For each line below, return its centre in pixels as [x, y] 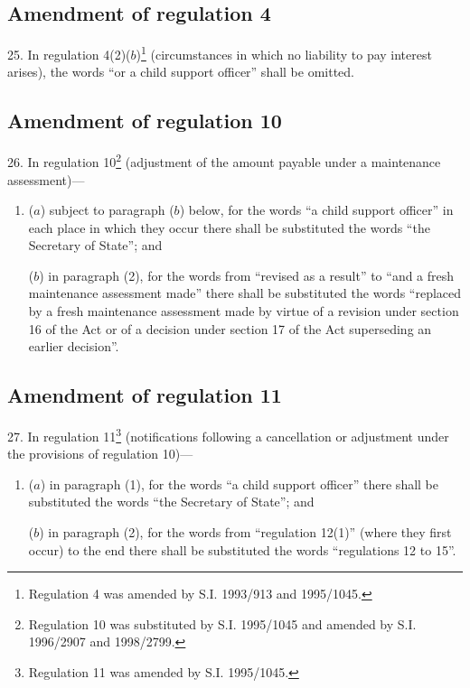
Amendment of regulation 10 [145, 121]
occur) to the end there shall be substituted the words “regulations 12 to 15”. [242, 549]
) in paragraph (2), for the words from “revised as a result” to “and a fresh [247, 275]
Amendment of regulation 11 [145, 395]
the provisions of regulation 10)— [100, 454]
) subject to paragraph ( [107, 210]
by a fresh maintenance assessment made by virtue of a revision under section [244, 311]
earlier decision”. [74, 346]
